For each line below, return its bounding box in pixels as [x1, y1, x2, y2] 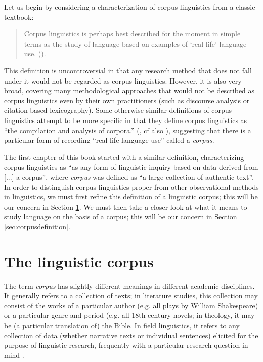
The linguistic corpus [4, 251, 154, 271]
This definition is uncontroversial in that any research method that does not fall [4, 65, 252, 75]
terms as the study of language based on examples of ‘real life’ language [24, 38, 247, 49]
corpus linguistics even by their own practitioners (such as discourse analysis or [4, 95, 250, 105]
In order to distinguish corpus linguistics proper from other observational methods [4, 181, 259, 192]
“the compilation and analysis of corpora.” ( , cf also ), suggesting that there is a [4, 125, 251, 135]
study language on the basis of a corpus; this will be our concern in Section [4, 211, 237, 222]
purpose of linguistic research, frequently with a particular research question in [4, 340, 248, 350]
